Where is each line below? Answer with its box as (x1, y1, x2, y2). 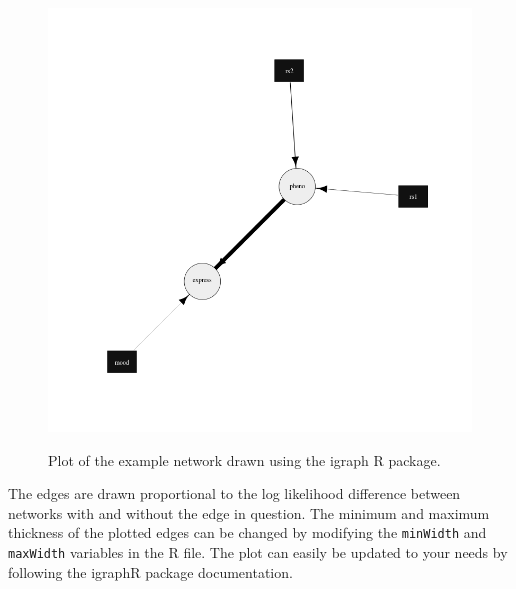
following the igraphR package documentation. (8, 561, 293, 582)
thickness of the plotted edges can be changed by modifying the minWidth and (8, 522, 487, 543)
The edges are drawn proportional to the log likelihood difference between (8, 483, 461, 504)
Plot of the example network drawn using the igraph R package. (48, 449, 441, 470)
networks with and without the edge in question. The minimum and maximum (8, 502, 490, 523)
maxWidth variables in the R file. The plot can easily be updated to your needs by (8, 542, 508, 563)
